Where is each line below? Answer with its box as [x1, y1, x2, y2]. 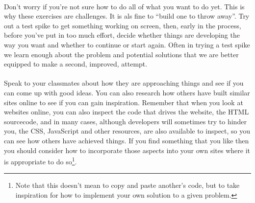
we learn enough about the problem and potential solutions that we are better [4, 49, 239, 59]
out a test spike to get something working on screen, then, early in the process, [4, 20, 241, 30]
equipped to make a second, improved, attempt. [4, 59, 148, 69]
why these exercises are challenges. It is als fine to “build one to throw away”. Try [4, 11, 250, 21]
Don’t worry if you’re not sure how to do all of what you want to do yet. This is [4, 1, 245, 11]
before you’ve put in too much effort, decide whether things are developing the [4, 30, 240, 40]
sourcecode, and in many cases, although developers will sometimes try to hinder [4, 116, 247, 126]
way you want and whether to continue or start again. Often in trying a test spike [4, 39, 250, 49]
